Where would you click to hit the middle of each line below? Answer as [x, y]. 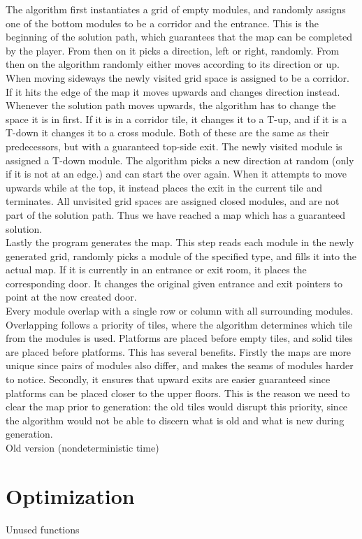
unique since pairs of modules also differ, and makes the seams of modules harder [180, 365]
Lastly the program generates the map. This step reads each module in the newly [180, 242]
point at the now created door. [71, 297]
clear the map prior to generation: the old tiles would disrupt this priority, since [177, 407]
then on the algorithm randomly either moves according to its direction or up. [173, 64]
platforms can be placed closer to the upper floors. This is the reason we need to [178, 393]
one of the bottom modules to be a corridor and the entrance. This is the [162, 23]
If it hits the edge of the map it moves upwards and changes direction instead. [173, 91]
